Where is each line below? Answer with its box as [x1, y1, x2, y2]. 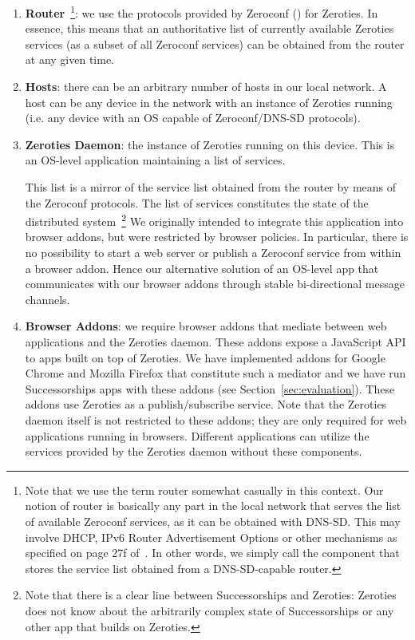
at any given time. [25, 51, 115, 68]
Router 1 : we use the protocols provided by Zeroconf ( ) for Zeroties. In [25, 2, 378, 21]
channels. [25, 290, 70, 307]
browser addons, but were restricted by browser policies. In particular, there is [25, 228, 409, 245]
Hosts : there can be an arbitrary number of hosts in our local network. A [25, 78, 387, 95]
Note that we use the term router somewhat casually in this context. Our [25, 481, 384, 498]
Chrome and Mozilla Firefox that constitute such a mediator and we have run [25, 365, 406, 381]
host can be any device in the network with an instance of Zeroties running [25, 93, 393, 110]
